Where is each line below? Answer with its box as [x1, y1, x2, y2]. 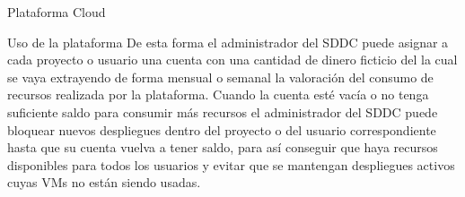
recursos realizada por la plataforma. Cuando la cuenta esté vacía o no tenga [7, 85, 429, 104]
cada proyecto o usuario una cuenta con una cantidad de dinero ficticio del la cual [7, 50, 458, 69]
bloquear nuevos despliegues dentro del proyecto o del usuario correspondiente [7, 120, 436, 139]
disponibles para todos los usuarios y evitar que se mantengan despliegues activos [7, 155, 455, 174]
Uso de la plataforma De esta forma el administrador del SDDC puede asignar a [7, 32, 449, 51]
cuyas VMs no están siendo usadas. [7, 173, 201, 192]
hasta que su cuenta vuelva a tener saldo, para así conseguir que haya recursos [7, 138, 438, 157]
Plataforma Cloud [7, 3, 106, 21]
